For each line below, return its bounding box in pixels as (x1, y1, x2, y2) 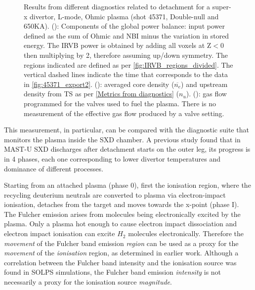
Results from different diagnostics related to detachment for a (24, 1, 211, 11)
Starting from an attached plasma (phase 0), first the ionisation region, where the (4, 180, 251, 190)
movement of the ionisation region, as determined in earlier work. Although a (4, 248, 239, 258)
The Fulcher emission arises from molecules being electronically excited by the (4, 208, 241, 219)
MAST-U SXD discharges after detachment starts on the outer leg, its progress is (4, 144, 251, 154)
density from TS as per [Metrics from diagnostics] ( (24, 88, 179, 99)
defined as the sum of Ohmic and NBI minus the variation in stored (24, 30, 229, 41)
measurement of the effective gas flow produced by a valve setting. (24, 108, 224, 118)
